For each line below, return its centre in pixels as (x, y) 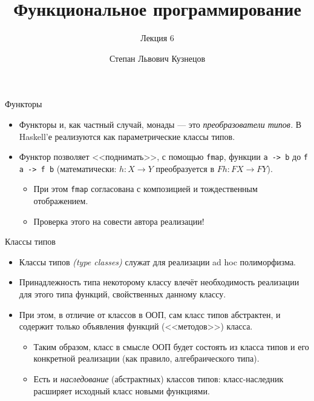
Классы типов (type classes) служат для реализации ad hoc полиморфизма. (157, 261)
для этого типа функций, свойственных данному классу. (123, 294)
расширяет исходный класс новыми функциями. (122, 390)
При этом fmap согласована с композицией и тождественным (146, 189)
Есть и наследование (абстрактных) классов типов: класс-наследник (159, 379)
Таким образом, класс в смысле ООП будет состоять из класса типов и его (171, 346)
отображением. (61, 201)
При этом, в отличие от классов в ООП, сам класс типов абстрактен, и (150, 314)
